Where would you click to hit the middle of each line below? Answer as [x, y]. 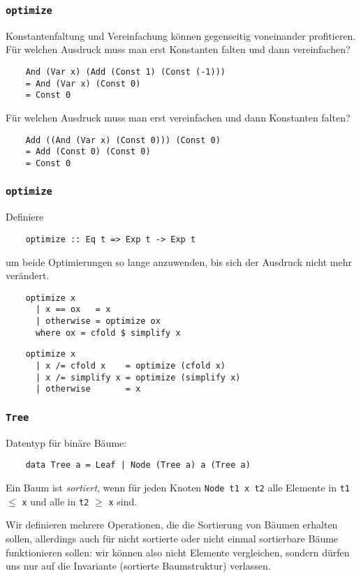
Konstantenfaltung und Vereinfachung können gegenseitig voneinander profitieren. [181, 35]
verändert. [28, 275]
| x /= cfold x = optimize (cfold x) [130, 366]
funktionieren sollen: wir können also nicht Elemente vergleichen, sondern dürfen [178, 552]
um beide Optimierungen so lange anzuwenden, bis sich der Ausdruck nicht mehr [179, 261]
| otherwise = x [88, 389]
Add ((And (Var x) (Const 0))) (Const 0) [123, 140]
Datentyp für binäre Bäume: [66, 442]
